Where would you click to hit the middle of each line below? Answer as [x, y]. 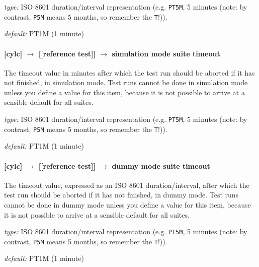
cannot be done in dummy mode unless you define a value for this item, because [127, 204]
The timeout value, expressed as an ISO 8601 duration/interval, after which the [127, 185]
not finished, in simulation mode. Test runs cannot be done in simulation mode [126, 82]
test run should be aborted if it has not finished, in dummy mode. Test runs [121, 195]
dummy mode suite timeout [161, 165]
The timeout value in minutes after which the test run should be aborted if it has [129, 72]
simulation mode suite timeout [166, 53]
